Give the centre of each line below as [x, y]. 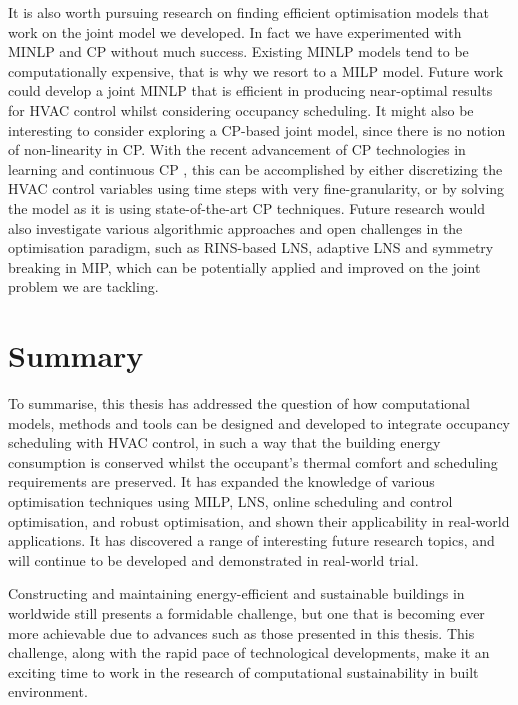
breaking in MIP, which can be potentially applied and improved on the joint [244, 266]
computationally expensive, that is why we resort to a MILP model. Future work [256, 70]
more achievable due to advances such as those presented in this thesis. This [241, 632]
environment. [48, 691]
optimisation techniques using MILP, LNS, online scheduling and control [230, 501]
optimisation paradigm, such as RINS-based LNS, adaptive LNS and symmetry [251, 247]
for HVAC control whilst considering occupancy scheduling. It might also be [241, 109]
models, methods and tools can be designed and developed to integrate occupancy [259, 422]
